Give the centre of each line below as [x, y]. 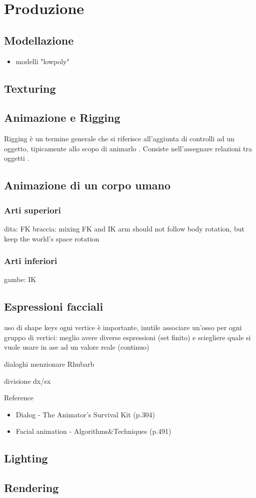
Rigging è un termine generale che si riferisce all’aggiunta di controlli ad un [119, 139]
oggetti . [17, 158]
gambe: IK [20, 279]
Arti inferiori [31, 261]
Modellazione [39, 40]
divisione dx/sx [27, 381]
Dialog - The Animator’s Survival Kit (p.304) [85, 414]
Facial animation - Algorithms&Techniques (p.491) [93, 431]
